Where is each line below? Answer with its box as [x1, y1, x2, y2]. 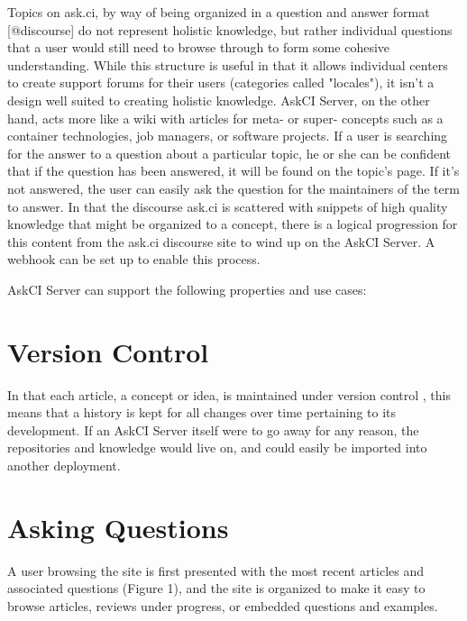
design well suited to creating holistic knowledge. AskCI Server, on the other [7, 90, 430, 109]
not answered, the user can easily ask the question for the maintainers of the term [7, 178, 460, 197]
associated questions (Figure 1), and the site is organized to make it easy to [7, 579, 426, 598]
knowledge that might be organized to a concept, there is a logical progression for [7, 215, 458, 233]
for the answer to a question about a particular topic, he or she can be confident [7, 143, 451, 162]
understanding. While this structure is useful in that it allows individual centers [7, 55, 448, 74]
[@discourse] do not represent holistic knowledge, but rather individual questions [7, 20, 453, 39]
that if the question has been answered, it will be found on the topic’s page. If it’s [7, 161, 460, 180]
